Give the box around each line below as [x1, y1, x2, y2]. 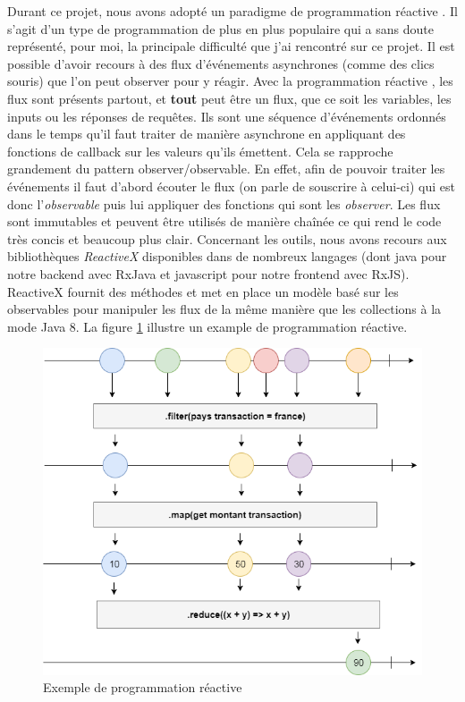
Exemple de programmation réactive [43, 678, 242, 697]
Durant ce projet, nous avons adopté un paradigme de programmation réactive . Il [7, 2, 458, 20]
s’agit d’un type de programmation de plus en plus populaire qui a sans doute [7, 19, 434, 38]
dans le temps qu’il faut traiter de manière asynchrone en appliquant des [7, 124, 406, 143]
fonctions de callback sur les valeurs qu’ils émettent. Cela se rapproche [7, 141, 393, 160]
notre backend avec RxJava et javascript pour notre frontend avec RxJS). [7, 264, 410, 283]
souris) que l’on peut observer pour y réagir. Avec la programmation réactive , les [7, 72, 453, 90]
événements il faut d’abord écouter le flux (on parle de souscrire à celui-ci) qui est [7, 176, 455, 195]
